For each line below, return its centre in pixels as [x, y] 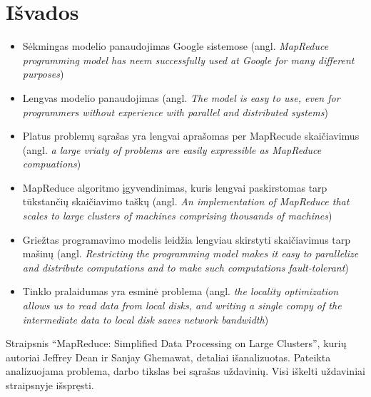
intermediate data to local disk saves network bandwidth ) [146, 319]
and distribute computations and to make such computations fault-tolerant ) [185, 267]
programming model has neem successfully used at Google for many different [188, 60]
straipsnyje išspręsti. [50, 385]
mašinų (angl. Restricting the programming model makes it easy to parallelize [190, 253]
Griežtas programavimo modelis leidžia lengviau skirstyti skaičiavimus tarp [187, 239]
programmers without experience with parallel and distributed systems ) [175, 112]
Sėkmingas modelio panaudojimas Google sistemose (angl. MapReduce [176, 46]
